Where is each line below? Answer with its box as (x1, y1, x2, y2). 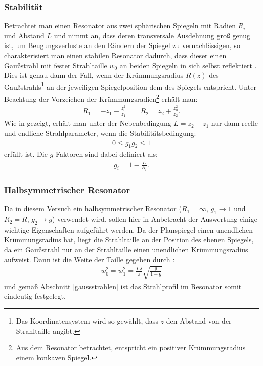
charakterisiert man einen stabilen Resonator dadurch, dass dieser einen (4, 50, 227, 60)
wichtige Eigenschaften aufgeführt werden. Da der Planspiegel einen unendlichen (4, 224, 253, 235)
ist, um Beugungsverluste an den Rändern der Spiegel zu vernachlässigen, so (4, 40, 240, 51)
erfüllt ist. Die (4, 149, 48, 159)
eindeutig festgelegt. (4, 291, 66, 301)
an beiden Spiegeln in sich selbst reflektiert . (119, 60, 257, 70)
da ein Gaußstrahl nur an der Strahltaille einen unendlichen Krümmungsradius (4, 244, 248, 255)
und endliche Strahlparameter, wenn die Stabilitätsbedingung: (4, 128, 196, 139)
